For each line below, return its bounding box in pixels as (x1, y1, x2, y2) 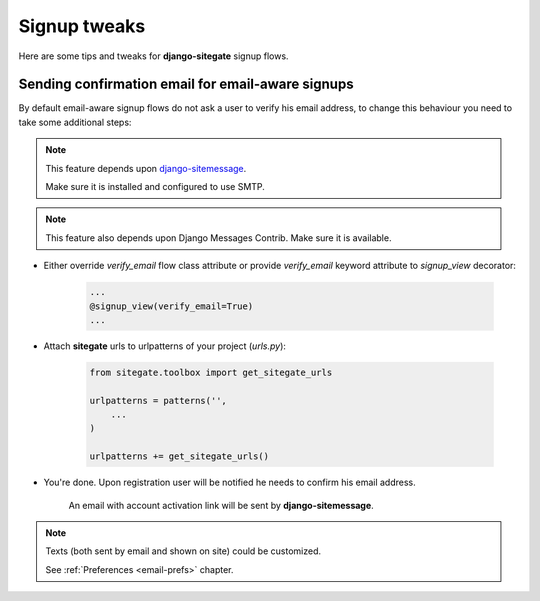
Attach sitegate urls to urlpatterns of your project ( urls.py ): (43, 340, 287, 352)
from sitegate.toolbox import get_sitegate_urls (89, 366, 333, 378)
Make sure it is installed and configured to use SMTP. (45, 181, 265, 193)
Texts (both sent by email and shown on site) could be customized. (45, 545, 322, 557)
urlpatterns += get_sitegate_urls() (89, 451, 270, 462)
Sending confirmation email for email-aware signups (18, 76, 354, 93)
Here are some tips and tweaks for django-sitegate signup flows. (18, 50, 289, 62)
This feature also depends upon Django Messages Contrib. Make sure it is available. (45, 231, 392, 244)
